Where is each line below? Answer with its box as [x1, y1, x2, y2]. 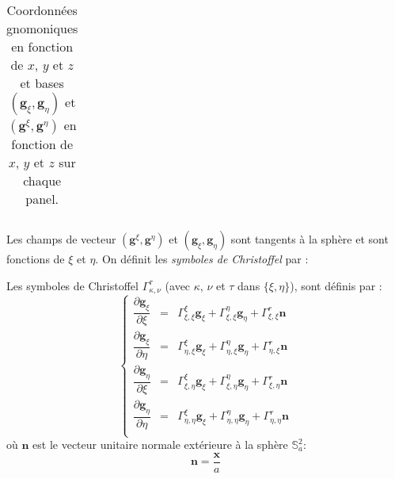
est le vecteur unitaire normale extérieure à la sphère [32, 436, 288, 453]
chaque [23, 171, 62, 190]
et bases [20, 74, 64, 92]
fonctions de [6, 251, 65, 266]
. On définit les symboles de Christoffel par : [95, 251, 309, 266]
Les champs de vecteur [6, 231, 116, 247]
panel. [25, 190, 59, 208]
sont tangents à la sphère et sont [230, 231, 389, 247]
